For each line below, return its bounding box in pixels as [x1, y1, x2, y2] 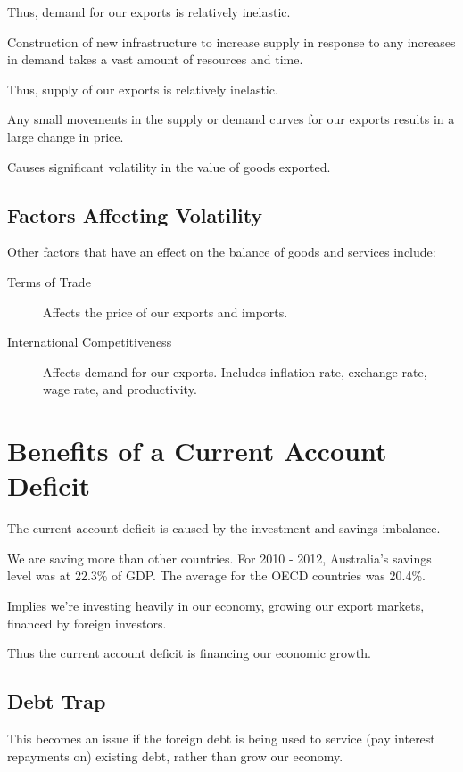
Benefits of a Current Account [7, 432, 387, 469]
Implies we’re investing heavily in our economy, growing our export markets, [7, 596, 425, 615]
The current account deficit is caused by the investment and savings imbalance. [7, 519, 441, 538]
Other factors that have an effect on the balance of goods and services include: [7, 242, 436, 261]
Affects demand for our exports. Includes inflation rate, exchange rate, [43, 362, 427, 381]
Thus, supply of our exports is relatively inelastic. [7, 79, 278, 98]
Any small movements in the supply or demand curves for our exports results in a [7, 110, 455, 128]
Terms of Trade [7, 272, 91, 291]
